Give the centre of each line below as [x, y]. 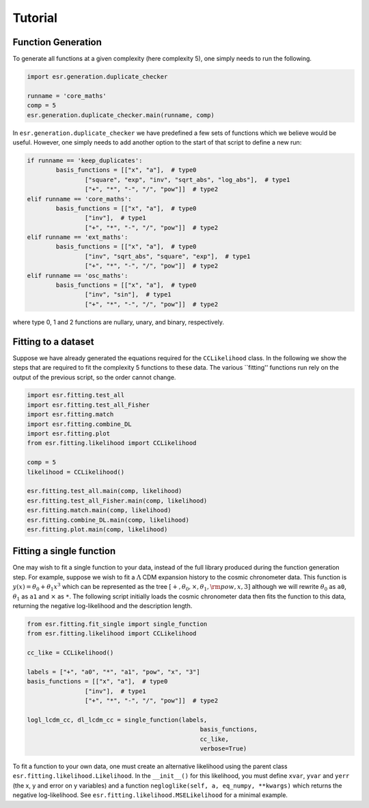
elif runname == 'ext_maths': [78, 237]
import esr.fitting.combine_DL [80, 424]
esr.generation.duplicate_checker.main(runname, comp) [121, 115]
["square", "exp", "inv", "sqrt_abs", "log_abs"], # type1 [187, 179]
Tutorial [35, 18]
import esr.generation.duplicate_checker [97, 77]
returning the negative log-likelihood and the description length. [102, 606]
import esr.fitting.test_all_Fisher [88, 405]
